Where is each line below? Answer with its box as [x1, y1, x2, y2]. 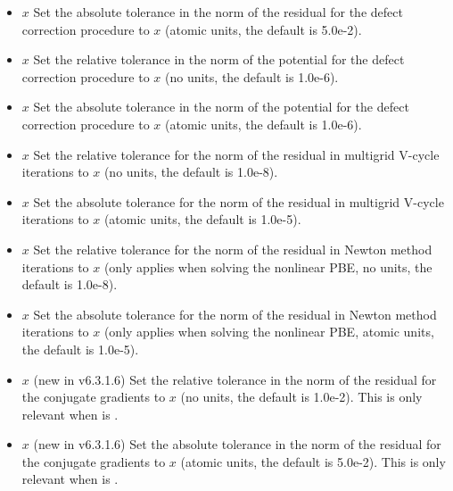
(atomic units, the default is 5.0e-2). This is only [180, 452, 446, 470]
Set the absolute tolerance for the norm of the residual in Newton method [33, 304, 437, 323]
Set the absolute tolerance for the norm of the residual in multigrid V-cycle [33, 192, 444, 211]
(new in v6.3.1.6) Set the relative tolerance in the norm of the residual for [33, 370, 437, 388]
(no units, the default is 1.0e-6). [165, 67, 339, 86]
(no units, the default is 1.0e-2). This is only [180, 387, 423, 406]
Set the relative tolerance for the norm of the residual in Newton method [33, 239, 432, 258]
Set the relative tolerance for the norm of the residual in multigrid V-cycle [33, 145, 440, 163]
